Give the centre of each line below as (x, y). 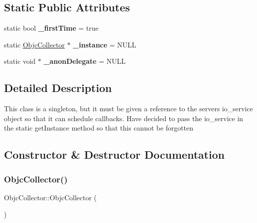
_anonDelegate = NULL (85, 61)
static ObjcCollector (35, 44)
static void (20, 61)
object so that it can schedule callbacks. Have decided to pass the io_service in (124, 118)
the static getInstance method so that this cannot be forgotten (99, 128)
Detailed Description (58, 88)
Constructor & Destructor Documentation (114, 155)
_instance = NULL (105, 44)
